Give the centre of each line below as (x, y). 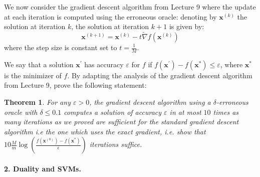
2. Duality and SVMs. (43, 168)
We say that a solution (39, 64)
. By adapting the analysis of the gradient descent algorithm (160, 75)
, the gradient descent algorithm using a (150, 102)
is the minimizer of (33, 75)
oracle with (21, 112)
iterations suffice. (116, 144)
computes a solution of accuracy (113, 112)
